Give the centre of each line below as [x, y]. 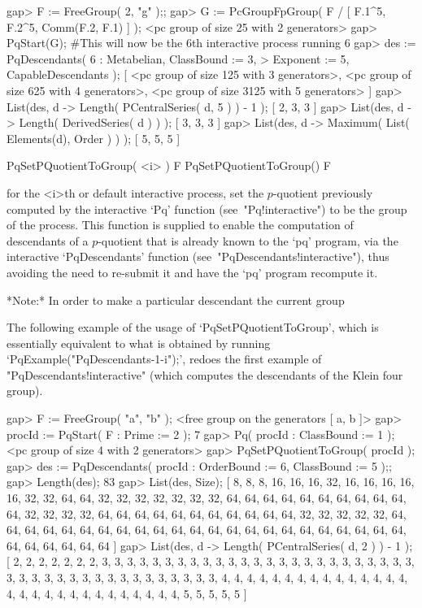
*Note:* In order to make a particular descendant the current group [176, 300]
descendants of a [48, 240]
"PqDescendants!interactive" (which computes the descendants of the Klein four [205, 374]
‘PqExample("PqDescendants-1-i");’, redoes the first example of [164, 359]
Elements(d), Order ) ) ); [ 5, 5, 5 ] [94, 138]
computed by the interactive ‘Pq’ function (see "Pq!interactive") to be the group [207, 208]
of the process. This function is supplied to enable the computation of [180, 225]
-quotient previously [323, 192]
